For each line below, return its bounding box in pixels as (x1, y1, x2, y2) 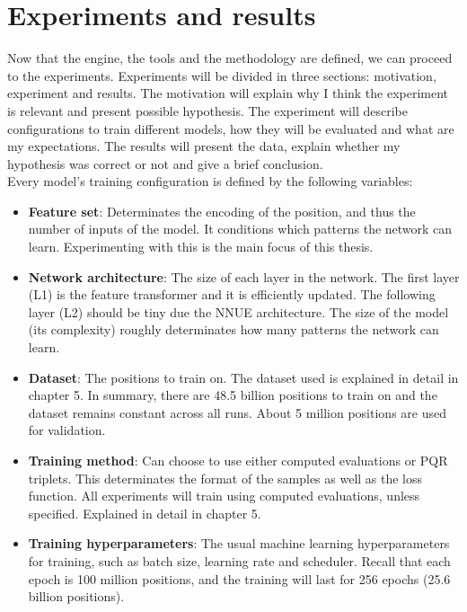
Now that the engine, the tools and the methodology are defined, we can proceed (7, 49, 453, 67)
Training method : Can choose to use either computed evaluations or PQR (28, 451, 448, 469)
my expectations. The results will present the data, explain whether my (7, 137, 401, 155)
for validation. (28, 421, 106, 439)
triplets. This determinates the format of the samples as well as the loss (28, 468, 423, 487)
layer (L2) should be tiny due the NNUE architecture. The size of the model (28, 302, 449, 321)
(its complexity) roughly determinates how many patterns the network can (28, 320, 439, 339)
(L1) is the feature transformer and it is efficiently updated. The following (28, 285, 436, 304)
